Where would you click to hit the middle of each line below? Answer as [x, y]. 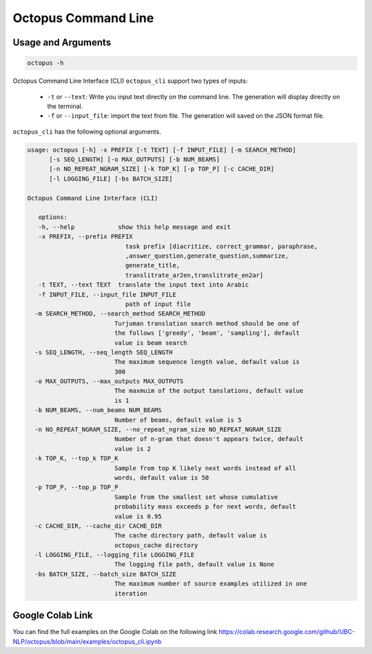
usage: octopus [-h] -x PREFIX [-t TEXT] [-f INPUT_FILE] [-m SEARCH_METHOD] [162, 150]
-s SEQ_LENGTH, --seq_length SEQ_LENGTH [104, 352]
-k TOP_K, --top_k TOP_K [76, 459]
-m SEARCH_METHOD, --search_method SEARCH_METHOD [120, 314]
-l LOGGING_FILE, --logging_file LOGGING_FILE [115, 555]
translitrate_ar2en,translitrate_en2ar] [194, 275]
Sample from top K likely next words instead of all [205, 468]
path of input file [158, 304]
